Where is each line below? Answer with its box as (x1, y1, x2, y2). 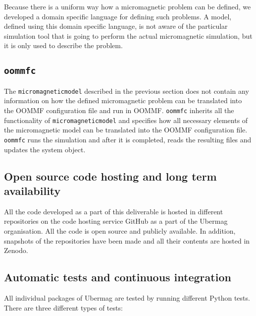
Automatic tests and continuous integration (4, 269, 231, 285)
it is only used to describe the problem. (4, 40, 123, 51)
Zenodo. (4, 245, 28, 255)
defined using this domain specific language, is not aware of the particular (4, 21, 228, 31)
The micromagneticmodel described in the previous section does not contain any (4, 85, 249, 96)
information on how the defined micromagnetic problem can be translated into (4, 95, 242, 106)
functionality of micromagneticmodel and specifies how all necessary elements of (4, 115, 248, 125)
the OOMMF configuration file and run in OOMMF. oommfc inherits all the (4, 105, 234, 115)
